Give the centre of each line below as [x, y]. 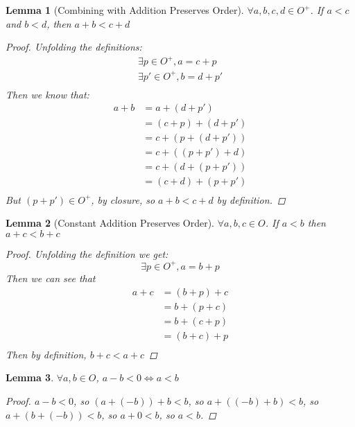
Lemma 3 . [30, 377]
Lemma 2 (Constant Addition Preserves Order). [110, 223]
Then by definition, [46, 354]
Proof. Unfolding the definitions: [74, 47]
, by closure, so [123, 199]
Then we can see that [51, 278]
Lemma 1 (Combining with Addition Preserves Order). [125, 10]
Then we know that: [47, 94]
